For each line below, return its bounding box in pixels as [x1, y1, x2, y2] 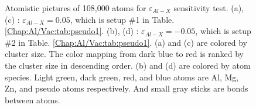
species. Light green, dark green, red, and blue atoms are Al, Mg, [5, 70, 239, 83]
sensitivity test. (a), [173, 2, 244, 14]
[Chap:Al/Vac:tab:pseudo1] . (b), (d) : [5, 25, 139, 37]
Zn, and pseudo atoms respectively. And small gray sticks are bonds [5, 82, 248, 95]
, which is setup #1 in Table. [70, 13, 175, 25]
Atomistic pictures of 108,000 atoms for [5, 2, 146, 14]
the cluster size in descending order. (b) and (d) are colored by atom [5, 59, 251, 71]
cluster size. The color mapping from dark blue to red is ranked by [5, 48, 244, 60]
